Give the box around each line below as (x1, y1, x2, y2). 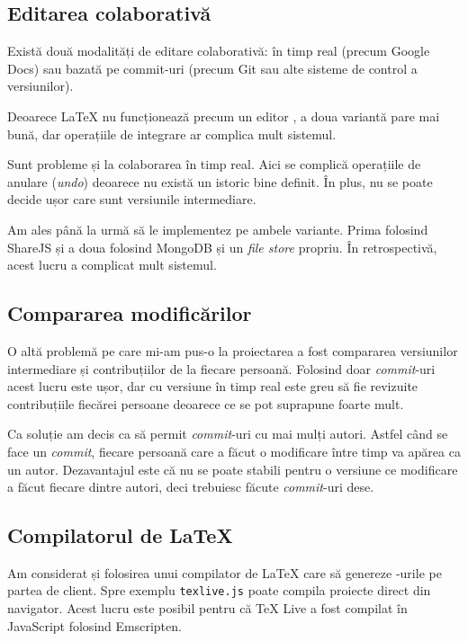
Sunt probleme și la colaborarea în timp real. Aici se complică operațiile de (7, 155, 421, 174)
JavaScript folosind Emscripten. (7, 616, 182, 635)
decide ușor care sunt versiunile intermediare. (7, 190, 256, 209)
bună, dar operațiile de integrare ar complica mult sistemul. (7, 124, 337, 143)
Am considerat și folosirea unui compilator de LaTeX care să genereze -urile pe (7, 563, 442, 582)
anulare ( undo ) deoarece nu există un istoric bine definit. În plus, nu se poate (7, 172, 433, 191)
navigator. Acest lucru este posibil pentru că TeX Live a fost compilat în (7, 599, 408, 618)
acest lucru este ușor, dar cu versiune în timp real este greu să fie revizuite (7, 377, 418, 396)
